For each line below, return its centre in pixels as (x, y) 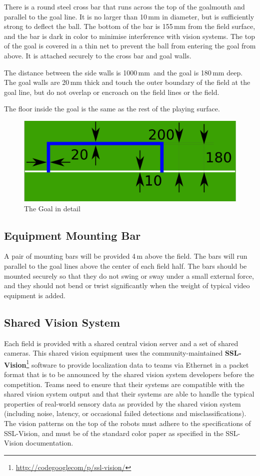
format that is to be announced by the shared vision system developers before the (129, 374)
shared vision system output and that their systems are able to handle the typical (129, 394)
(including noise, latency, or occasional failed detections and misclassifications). (125, 413)
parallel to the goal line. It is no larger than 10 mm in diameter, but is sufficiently (129, 16)
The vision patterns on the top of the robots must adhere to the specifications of (127, 423)
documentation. (49, 443)
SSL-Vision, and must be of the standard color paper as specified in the (114, 433)
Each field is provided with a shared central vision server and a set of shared (121, 343)
